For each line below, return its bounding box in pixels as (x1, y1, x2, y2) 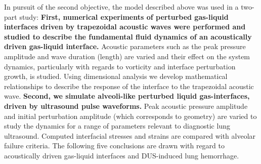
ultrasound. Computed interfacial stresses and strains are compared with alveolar (4, 130, 256, 141)
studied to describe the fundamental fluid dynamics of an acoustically (4, 31, 252, 42)
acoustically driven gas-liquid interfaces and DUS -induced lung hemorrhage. (4, 150, 239, 160)
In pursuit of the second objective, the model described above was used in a (4, 2, 239, 12)
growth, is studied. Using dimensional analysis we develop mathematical (4, 71, 228, 81)
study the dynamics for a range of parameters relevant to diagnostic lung (4, 120, 230, 131)
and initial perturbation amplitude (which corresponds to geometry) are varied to (4, 110, 257, 121)
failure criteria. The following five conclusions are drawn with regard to (4, 140, 225, 151)
